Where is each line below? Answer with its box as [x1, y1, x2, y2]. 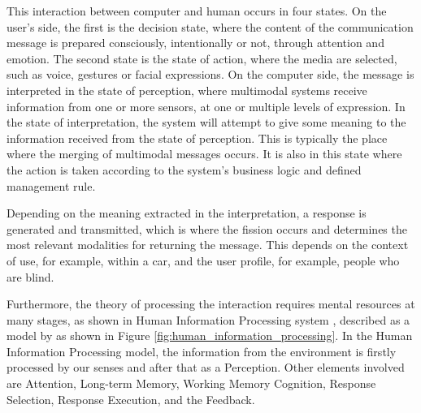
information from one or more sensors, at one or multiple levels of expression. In [7, 97, 406, 114]
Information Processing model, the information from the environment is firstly [7, 342, 397, 359]
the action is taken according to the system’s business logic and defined [7, 161, 362, 178]
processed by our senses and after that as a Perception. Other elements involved [7, 359, 405, 376]
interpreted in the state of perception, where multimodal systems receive [7, 81, 367, 98]
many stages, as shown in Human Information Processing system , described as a [7, 311, 410, 328]
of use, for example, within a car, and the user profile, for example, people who [7, 252, 400, 269]
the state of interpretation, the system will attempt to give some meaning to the [7, 114, 406, 131]
